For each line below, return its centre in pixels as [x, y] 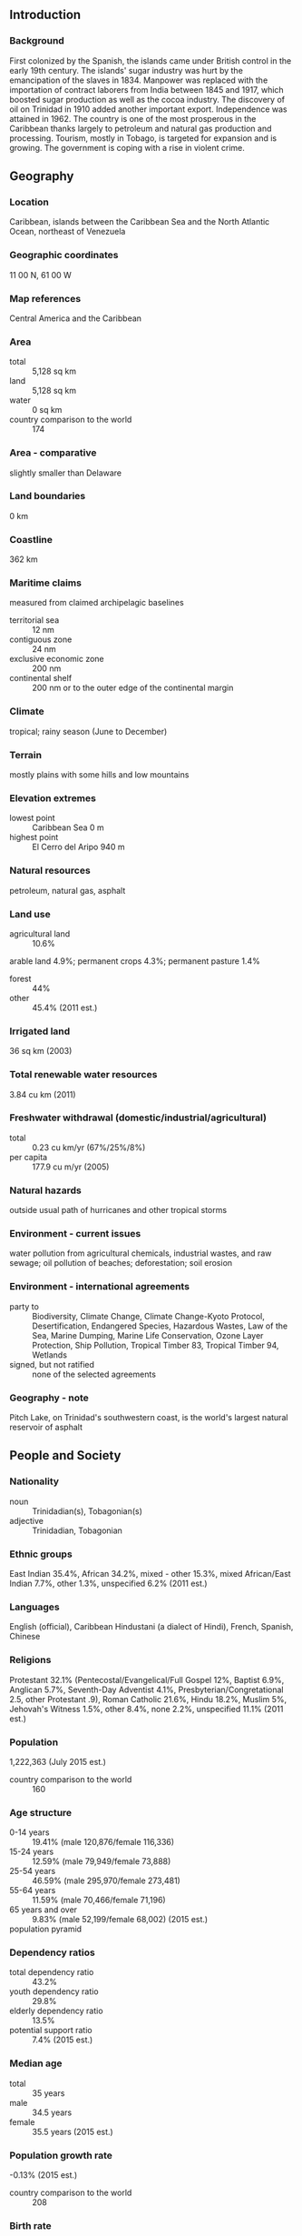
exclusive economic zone [57, 659]
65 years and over [44, 1910]
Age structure [41, 1812]
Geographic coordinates [64, 256]
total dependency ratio [52, 1972]
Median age [36, 2063]
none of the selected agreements [94, 1374]
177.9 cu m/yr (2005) [71, 1167]
